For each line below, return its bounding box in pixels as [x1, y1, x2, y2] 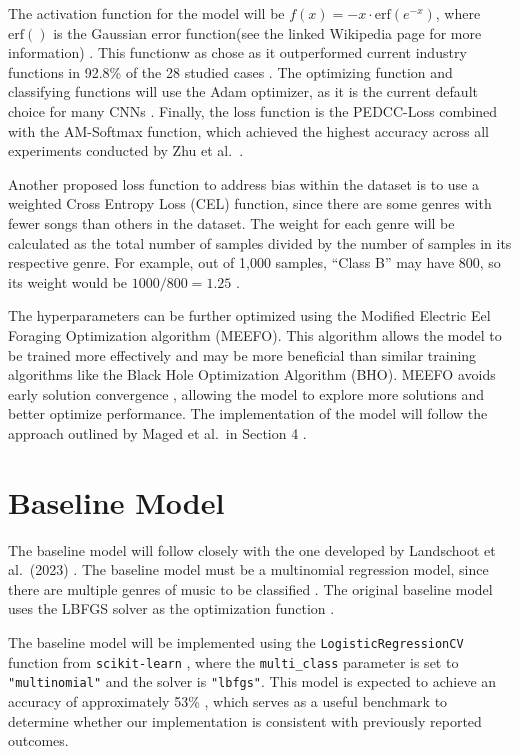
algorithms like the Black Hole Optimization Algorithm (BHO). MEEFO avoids [8, 364, 496, 385]
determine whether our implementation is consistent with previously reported [8, 710, 482, 731]
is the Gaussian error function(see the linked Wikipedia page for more [53, 22, 482, 43]
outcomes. [8, 730, 69, 751]
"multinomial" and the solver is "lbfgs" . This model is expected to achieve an [8, 671, 497, 692]
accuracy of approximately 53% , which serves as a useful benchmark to [8, 690, 448, 711]
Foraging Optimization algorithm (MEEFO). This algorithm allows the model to [8, 324, 502, 345]
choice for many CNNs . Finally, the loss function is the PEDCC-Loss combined [8, 100, 498, 121]
